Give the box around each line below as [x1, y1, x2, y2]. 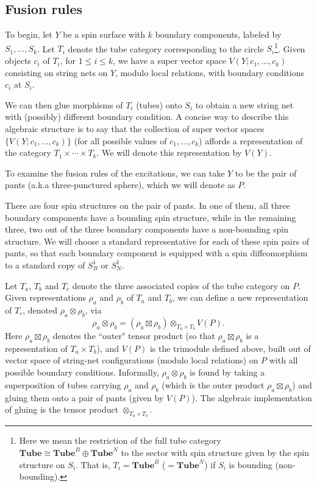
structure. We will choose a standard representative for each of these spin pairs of [5, 234, 309, 247]
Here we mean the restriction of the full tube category [19, 434, 221, 447]
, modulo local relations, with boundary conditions [115, 66, 305, 79]
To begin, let [5, 28, 52, 41]
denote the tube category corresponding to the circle [68, 42, 264, 55]
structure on [19, 458, 65, 471]
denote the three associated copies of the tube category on [72, 279, 290, 292]
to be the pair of [235, 166, 297, 179]
